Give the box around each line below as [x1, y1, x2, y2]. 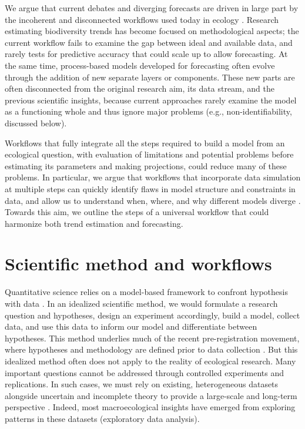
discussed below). [5, 116, 67, 129]
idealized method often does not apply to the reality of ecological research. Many [5, 354, 296, 367]
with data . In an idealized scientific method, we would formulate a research [5, 297, 278, 309]
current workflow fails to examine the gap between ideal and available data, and [5, 36, 293, 48]
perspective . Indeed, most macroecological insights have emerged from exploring [5, 401, 296, 413]
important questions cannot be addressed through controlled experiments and [5, 366, 284, 378]
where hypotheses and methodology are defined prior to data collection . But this [5, 343, 298, 356]
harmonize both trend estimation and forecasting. [5, 217, 183, 229]
